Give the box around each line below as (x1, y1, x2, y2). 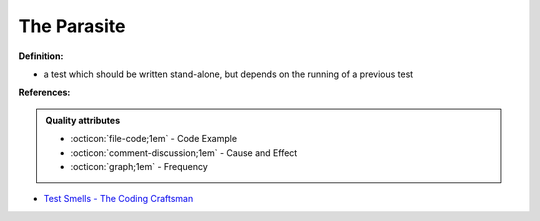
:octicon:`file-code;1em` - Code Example (70, 133, 238, 145)
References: (18, 86, 71, 99)
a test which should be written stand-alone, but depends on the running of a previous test (43, 68, 414, 80)
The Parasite (18, 15, 126, 37)
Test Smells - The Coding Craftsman (43, 193, 194, 205)
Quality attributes (45, 114, 120, 126)
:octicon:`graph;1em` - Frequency (70, 160, 209, 172)
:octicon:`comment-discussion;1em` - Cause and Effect (70, 146, 298, 159)
